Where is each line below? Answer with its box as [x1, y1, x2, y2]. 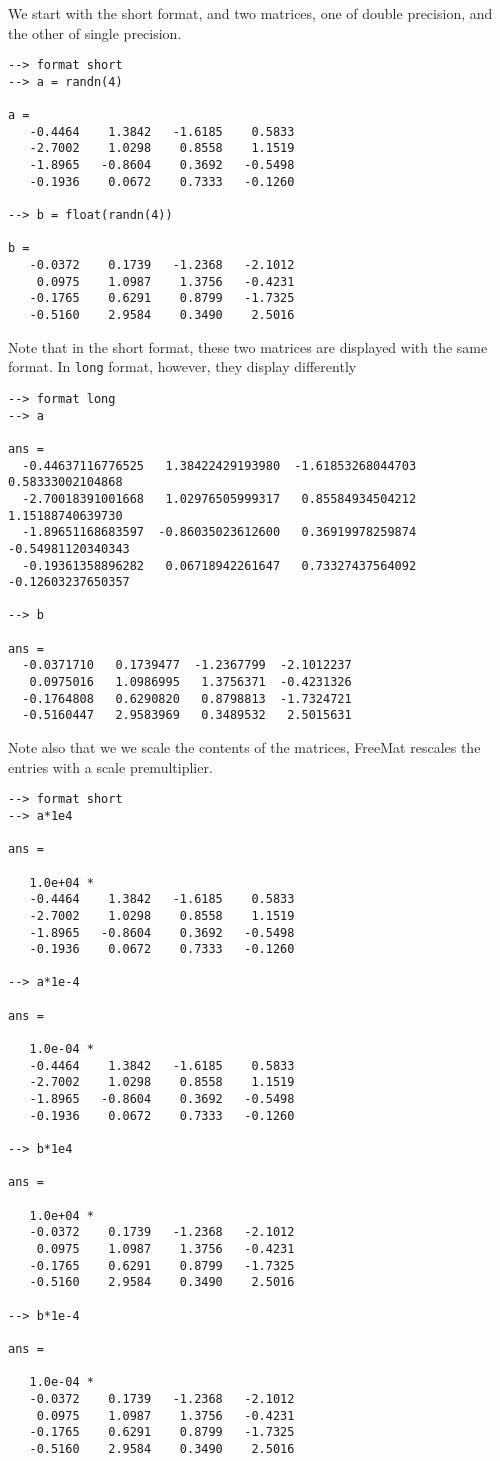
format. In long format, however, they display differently [8, 356, 357, 377]
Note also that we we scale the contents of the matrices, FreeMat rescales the [8, 737, 481, 758]
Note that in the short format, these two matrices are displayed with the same [8, 336, 488, 357]
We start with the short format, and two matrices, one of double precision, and [8, 3, 493, 23]
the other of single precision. [8, 22, 182, 43]
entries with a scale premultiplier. [8, 756, 213, 777]
